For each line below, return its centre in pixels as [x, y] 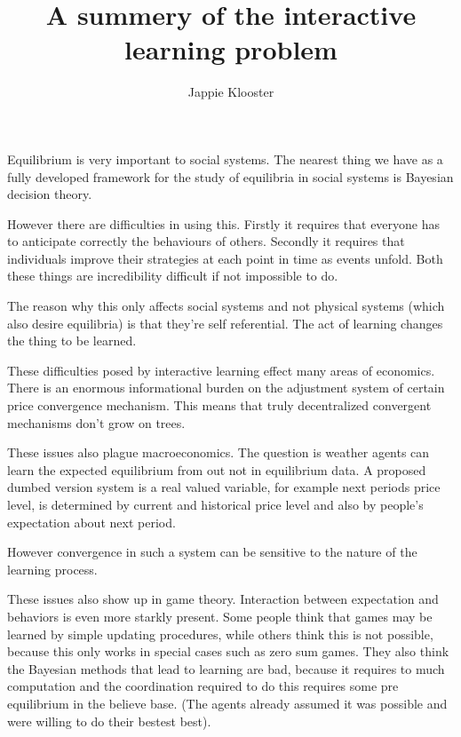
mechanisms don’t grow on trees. [96, 422]
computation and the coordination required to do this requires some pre [203, 686]
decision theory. [50, 194]
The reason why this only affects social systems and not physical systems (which [226, 306]
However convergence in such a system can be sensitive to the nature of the [212, 552]
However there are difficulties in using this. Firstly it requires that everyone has [224, 223]
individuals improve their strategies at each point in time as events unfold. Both [225, 258]
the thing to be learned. [72, 341]
